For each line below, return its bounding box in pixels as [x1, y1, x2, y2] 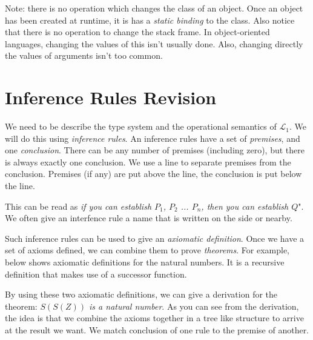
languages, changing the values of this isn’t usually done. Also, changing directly [5, 37, 303, 50]
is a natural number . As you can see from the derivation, [89, 299, 299, 312]
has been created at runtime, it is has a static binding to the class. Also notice [5, 13, 295, 26]
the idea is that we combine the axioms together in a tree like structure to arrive [5, 312, 304, 324]
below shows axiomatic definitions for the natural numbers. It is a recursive [5, 256, 285, 268]
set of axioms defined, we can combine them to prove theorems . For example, [5, 244, 289, 256]
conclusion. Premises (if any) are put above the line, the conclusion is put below [5, 167, 302, 180]
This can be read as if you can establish [5, 199, 152, 212]
